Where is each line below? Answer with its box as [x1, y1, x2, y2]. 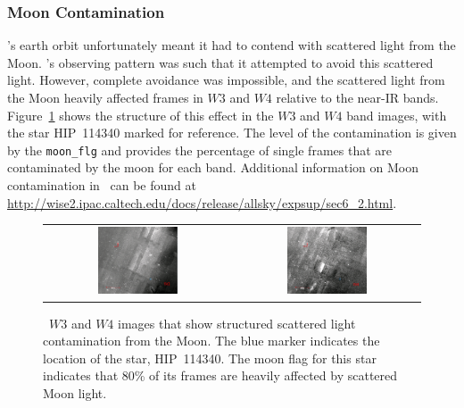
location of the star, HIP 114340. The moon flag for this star [43, 348, 377, 367]
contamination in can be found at [7, 176, 196, 195]
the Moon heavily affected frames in [7, 88, 203, 106]
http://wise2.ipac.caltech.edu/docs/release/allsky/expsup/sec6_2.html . [7, 193, 397, 212]
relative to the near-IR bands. [276, 88, 439, 106]
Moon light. [43, 383, 107, 402]
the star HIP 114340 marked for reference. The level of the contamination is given [7, 123, 457, 142]
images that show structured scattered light [118, 313, 356, 332]
